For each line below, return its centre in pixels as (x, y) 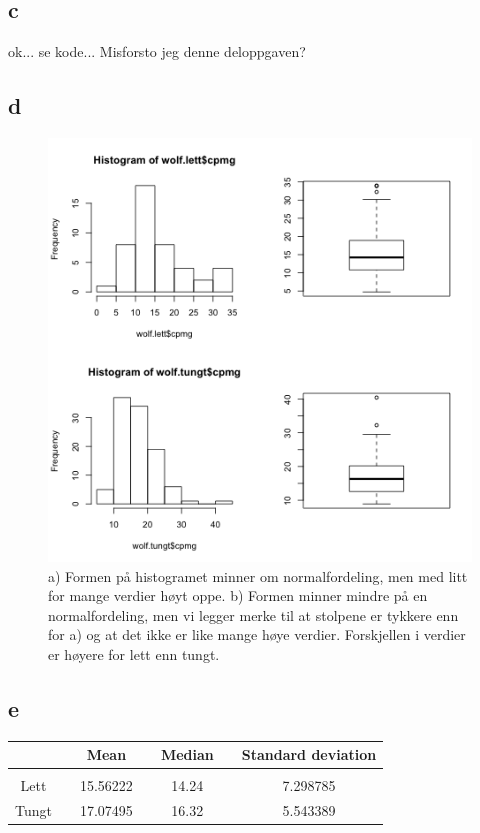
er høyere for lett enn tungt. (134, 653)
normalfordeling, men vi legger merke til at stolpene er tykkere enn (253, 614)
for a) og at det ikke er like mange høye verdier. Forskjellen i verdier (257, 634)
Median (187, 754)
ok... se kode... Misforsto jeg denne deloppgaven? (157, 51)
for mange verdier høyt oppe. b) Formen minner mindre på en (238, 595)
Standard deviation (309, 754)
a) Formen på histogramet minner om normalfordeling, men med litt (258, 575)
